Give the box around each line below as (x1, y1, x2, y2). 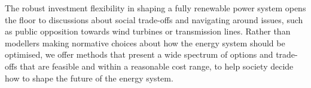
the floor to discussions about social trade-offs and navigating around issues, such (5, 13, 303, 26)
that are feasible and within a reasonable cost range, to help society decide (20, 59, 294, 72)
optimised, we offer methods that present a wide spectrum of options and (5, 48, 273, 61)
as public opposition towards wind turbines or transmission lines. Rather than (5, 25, 291, 37)
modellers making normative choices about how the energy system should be (5, 36, 285, 49)
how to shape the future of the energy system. (5, 71, 173, 84)
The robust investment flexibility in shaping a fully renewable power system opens (5, 2, 306, 14)
